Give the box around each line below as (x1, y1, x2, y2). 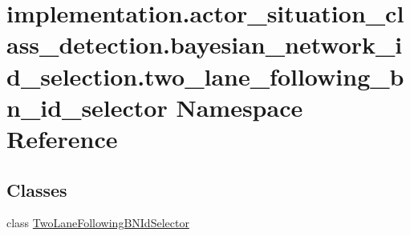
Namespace (176, 90, 303, 123)
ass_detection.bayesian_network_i (6, 28, 403, 61)
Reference (6, 122, 118, 154)
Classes (6, 177, 67, 202)
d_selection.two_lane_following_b (6, 59, 404, 92)
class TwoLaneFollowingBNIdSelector (6, 214, 189, 231)
